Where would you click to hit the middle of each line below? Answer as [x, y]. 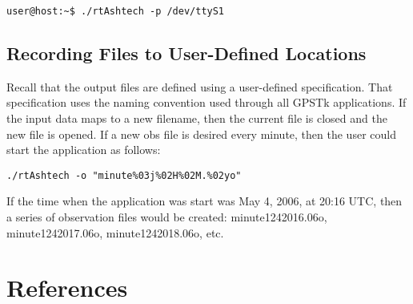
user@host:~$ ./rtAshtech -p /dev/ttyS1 [116, 11]
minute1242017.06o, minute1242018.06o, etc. [115, 232]
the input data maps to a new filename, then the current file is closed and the [197, 118]
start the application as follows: [84, 150]
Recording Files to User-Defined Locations [186, 53]
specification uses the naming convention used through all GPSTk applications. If [206, 102]
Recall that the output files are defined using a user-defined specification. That [200, 86]
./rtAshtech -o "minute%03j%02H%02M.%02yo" [124, 175]
